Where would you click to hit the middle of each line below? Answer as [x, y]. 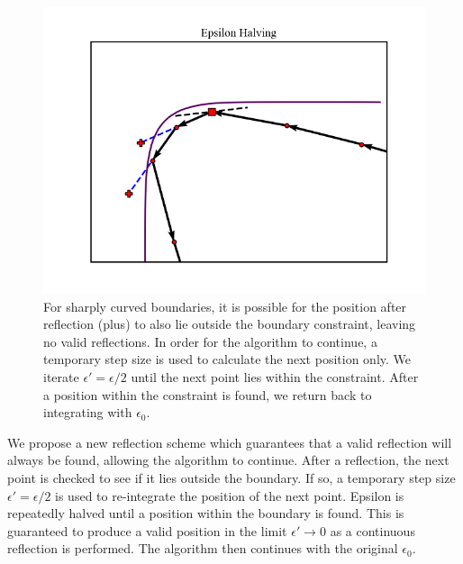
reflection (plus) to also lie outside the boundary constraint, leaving [230, 324]
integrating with [88, 412]
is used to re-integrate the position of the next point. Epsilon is [230, 495]
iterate [61, 376]
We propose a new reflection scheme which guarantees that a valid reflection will [230, 442]
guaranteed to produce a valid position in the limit [147, 530]
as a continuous [372, 530]
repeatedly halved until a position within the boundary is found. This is [206, 513]
